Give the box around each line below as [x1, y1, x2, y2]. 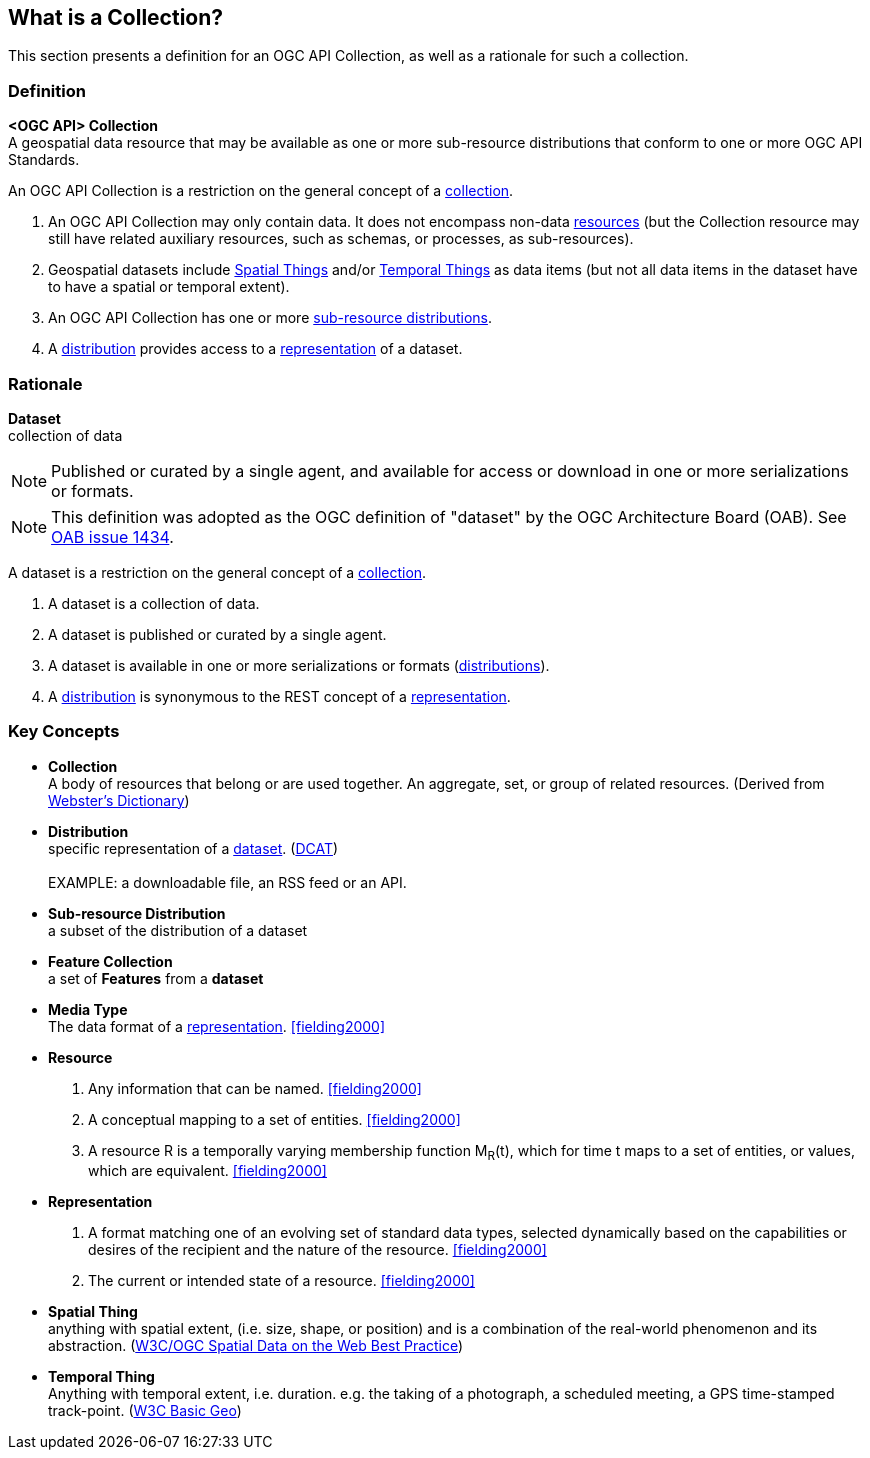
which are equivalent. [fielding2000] [88, 1162, 327, 1180]
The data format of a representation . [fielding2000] [48, 1017, 386, 1035]
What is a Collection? [8, 5, 224, 30]
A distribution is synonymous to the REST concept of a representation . [48, 687, 511, 705]
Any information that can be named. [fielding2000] [88, 1079, 422, 1097]
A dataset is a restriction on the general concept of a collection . [8, 563, 427, 581]
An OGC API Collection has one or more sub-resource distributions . [48, 309, 492, 327]
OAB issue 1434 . [51, 526, 174, 547]
